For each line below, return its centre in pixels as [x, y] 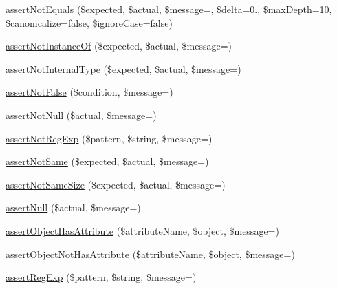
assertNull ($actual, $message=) [73, 207]
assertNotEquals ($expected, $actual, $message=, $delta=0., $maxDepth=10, [169, 9]
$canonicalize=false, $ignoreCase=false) [89, 22]
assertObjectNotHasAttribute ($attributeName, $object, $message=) [150, 254]
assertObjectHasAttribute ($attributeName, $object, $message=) [142, 230]
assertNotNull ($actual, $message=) [81, 115]
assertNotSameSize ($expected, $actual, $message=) [116, 184]
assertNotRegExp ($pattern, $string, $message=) [109, 138]
